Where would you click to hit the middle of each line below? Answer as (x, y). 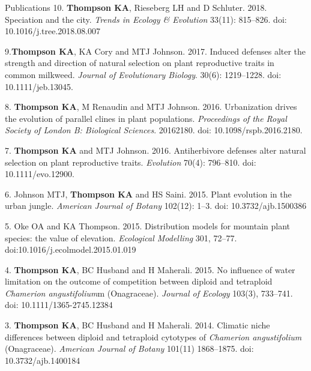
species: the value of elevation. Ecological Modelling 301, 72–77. (121, 237)
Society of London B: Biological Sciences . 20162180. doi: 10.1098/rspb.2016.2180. (154, 130)
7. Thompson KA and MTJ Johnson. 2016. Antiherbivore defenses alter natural (155, 150)
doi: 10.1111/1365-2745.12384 (59, 305)
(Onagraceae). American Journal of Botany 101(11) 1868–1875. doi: (129, 348)
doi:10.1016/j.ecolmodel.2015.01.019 (71, 249)
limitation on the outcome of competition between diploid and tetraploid (139, 281)
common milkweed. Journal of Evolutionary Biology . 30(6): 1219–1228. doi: (143, 74)
